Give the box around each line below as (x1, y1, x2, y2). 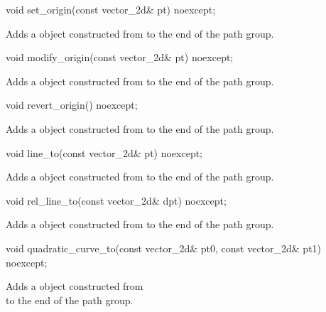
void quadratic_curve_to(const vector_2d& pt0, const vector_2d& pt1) (6, 240, 322, 255)
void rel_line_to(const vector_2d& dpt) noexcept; (6, 193, 227, 208)
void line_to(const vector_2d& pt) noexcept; (6, 145, 203, 160)
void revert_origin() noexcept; (6, 97, 138, 112)
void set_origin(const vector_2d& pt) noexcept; (6, 2, 216, 16)
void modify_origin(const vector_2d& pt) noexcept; (6, 50, 234, 65)
